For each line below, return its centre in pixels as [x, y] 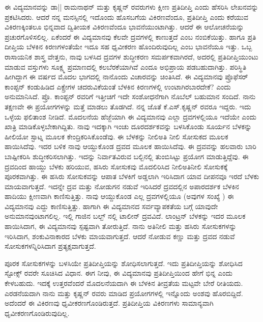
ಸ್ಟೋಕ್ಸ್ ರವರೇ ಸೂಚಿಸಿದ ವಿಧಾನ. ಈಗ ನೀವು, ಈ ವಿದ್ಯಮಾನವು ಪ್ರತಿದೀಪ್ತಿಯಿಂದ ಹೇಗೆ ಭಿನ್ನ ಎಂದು [119, 273]
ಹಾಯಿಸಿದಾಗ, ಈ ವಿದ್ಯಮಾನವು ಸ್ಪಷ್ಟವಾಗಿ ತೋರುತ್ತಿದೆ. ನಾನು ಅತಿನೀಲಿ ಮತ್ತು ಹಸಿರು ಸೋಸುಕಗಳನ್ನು [121, 226]
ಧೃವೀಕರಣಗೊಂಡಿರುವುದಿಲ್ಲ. [37, 313]
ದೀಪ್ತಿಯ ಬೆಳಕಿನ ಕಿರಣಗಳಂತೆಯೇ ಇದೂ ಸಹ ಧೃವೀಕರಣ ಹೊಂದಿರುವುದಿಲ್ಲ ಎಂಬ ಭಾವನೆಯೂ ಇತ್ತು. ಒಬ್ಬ [128, 47]
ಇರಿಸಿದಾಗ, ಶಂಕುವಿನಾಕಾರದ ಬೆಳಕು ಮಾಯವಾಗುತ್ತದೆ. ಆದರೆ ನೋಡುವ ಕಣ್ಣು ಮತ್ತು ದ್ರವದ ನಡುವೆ [120, 236]
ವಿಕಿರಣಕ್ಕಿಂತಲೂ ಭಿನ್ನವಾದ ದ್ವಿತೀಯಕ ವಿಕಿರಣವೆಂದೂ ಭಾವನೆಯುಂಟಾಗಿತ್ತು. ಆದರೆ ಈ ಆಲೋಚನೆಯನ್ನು [124, 27]
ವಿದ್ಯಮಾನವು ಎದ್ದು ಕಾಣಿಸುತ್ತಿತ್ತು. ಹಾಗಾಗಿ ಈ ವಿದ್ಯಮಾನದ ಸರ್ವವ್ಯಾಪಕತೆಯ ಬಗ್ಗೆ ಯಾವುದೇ [111, 206]
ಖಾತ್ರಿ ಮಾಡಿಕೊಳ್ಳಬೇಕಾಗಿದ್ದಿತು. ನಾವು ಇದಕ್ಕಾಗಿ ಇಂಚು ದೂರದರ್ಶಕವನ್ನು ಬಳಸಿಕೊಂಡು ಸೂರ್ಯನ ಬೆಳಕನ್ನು [128, 126]
